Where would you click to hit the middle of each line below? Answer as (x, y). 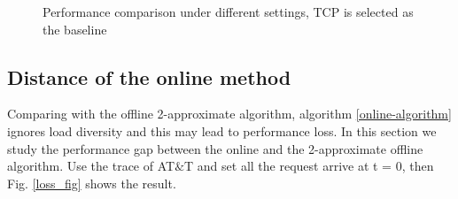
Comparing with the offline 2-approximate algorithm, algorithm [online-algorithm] (229, 114)
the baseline (75, 29)
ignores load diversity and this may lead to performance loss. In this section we (222, 130)
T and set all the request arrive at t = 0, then (309, 166)
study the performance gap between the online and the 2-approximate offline (215, 148)
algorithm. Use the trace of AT (91, 166)
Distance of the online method (149, 77)
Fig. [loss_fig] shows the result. (92, 183)
